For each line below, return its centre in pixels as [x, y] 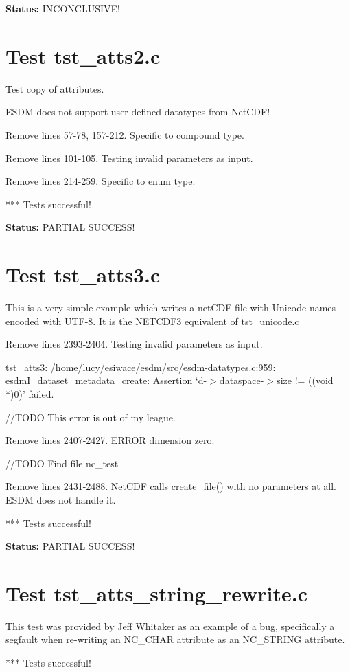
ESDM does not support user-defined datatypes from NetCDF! [138, 112]
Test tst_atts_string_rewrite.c [156, 593]
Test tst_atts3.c [83, 275]
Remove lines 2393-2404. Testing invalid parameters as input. [134, 344]
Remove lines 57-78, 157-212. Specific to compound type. [125, 134]
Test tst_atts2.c [83, 55]
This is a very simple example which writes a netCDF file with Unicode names [171, 307]
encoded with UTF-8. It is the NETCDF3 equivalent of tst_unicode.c [152, 321]
